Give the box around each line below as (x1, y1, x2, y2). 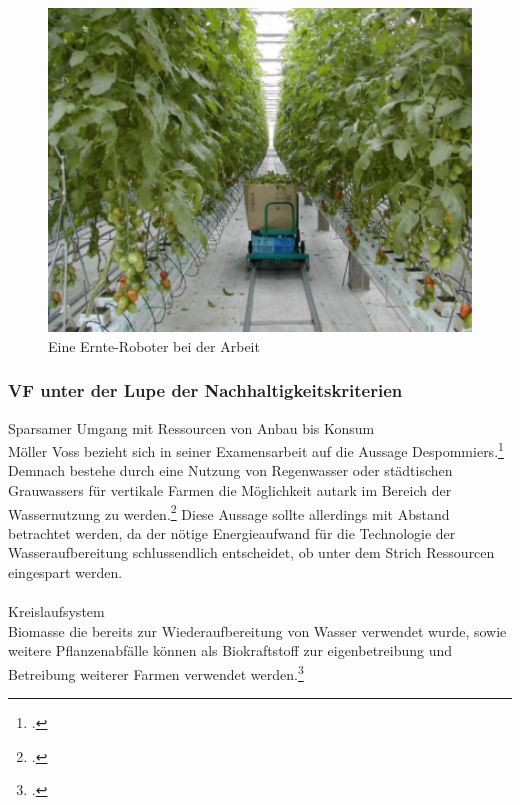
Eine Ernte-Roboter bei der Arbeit (48, 335, 260, 356)
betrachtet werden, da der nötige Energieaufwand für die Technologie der (8, 522, 456, 543)
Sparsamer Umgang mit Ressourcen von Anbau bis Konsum (8, 417, 375, 438)
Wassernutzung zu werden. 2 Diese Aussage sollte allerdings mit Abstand (8, 500, 450, 524)
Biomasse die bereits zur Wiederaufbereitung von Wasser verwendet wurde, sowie (8, 620, 507, 641)
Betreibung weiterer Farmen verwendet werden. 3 (8, 660, 304, 684)
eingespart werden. (8, 561, 123, 582)
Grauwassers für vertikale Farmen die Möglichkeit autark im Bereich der (8, 479, 452, 500)
